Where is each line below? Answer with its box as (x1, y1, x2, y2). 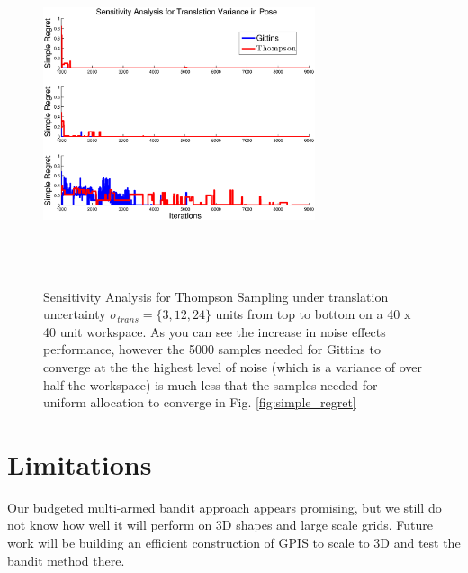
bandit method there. (7, 550, 125, 569)
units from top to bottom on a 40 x (215, 305, 411, 323)
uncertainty (43, 305, 106, 323)
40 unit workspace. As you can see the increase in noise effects (43, 322, 386, 341)
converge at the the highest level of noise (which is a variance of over (43, 357, 423, 376)
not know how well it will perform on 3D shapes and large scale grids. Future (7, 515, 434, 534)
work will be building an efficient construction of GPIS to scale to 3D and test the (7, 533, 461, 551)
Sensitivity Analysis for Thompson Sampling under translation (43, 286, 389, 305)
